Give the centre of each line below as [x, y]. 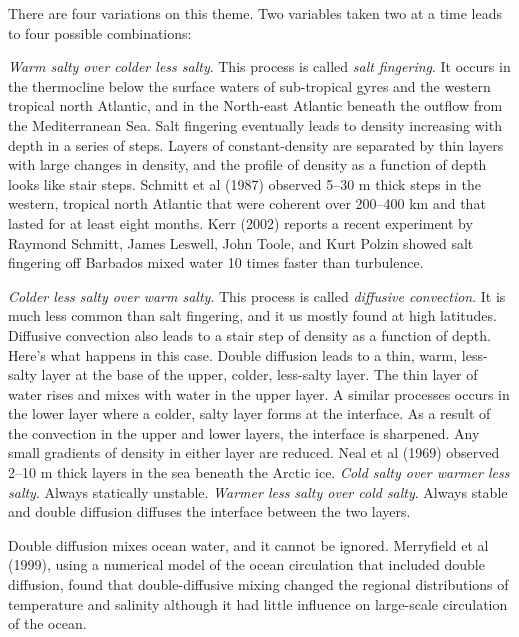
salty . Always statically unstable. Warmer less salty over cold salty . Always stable [258, 491]
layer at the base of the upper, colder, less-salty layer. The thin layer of [259, 374]
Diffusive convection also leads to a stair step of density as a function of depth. [249, 334]
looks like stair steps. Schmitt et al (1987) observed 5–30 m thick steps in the [245, 183]
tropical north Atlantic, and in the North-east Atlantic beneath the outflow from [255, 105]
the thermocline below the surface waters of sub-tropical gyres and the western [249, 85]
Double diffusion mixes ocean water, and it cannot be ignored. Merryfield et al [248, 544]
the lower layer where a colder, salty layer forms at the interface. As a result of [249, 413]
